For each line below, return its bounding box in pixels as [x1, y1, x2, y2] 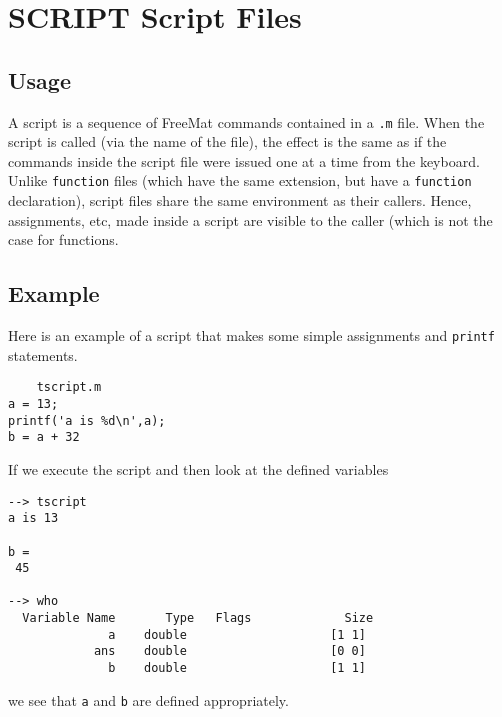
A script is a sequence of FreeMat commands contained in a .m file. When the [8, 111, 485, 132]
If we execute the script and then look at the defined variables [8, 458, 389, 479]
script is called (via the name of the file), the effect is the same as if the [8, 131, 447, 152]
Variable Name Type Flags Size [22, 611, 374, 626]
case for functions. [8, 229, 119, 250]
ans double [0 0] [93, 644, 366, 659]
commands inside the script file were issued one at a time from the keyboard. [8, 150, 480, 171]
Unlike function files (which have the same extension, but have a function [8, 170, 472, 191]
